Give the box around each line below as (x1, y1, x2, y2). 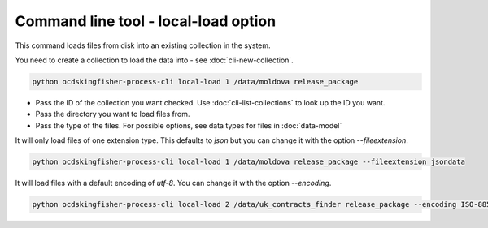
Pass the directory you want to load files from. (35, 110, 190, 119)
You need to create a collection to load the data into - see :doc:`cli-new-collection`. (15, 55, 294, 65)
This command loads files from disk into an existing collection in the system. (15, 41, 272, 50)
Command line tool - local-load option (15, 12, 277, 30)
